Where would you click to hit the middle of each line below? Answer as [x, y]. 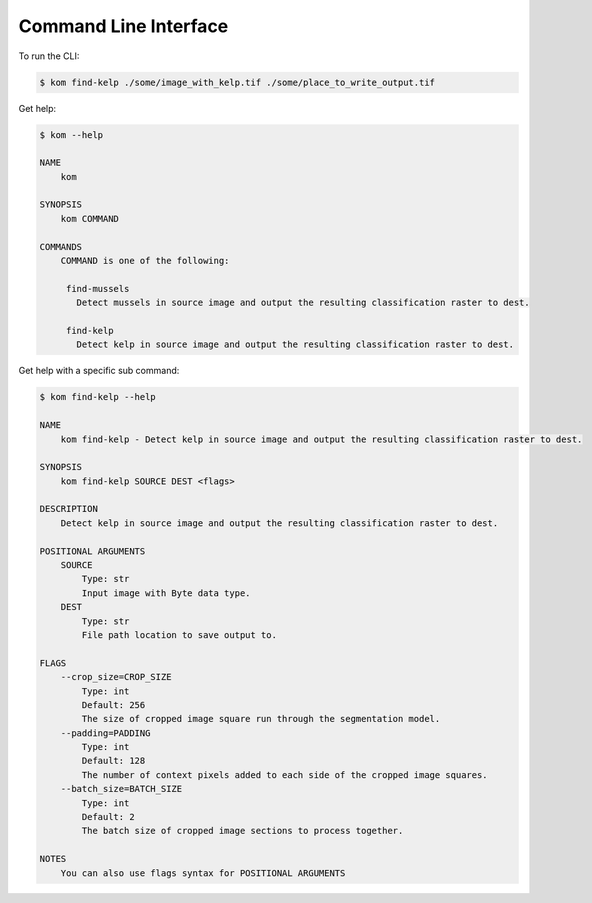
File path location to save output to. [179, 634]
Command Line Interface [123, 26]
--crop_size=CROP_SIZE [116, 677]
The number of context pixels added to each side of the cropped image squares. [285, 774]
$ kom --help [71, 134]
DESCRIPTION [69, 509]
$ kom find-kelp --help [98, 397]
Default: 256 [113, 704]
